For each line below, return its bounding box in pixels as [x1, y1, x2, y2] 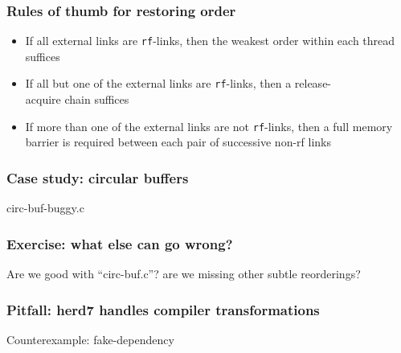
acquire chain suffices [25, 91, 129, 108]
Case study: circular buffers [6, 167, 189, 187]
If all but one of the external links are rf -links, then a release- [25, 75, 332, 92]
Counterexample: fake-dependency [6, 330, 174, 347]
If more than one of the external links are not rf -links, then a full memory [25, 117, 393, 134]
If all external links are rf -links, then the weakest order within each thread [25, 32, 395, 49]
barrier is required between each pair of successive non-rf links [25, 133, 331, 150]
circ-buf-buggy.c [6, 199, 84, 216]
